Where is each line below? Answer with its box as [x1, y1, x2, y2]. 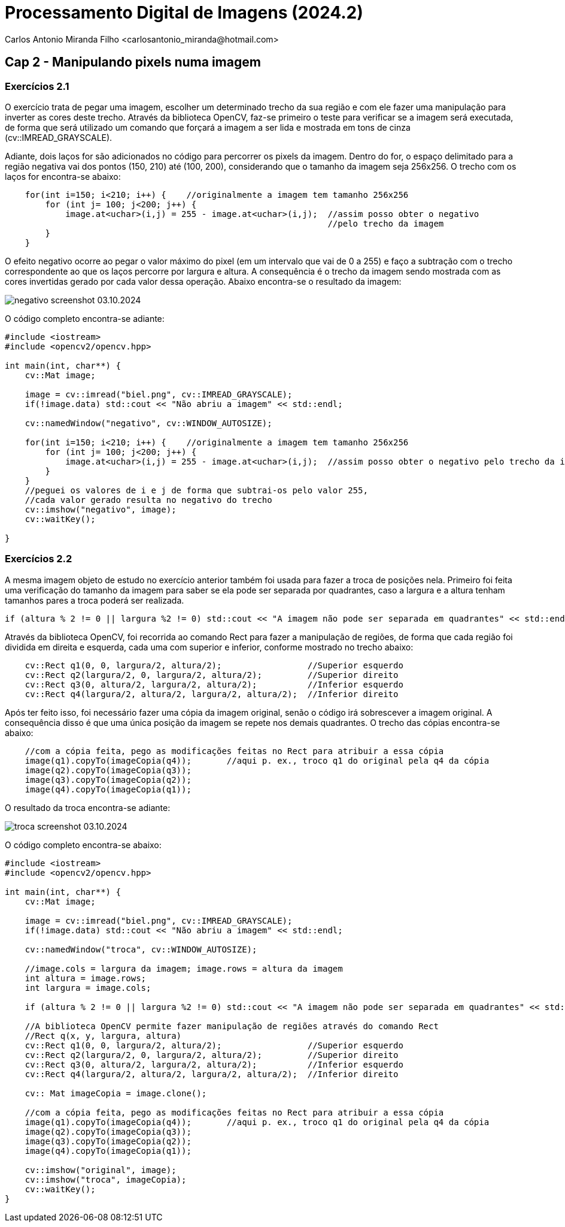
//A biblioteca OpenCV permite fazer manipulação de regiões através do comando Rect [25, 1021, 439, 1031]
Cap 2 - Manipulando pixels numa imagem [5, 55, 261, 70]
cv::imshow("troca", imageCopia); [25, 1174, 187, 1184]
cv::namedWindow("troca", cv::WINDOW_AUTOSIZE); [25, 944, 257, 954]
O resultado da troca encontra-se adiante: [5, 802, 171, 813]
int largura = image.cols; [25, 982, 151, 993]
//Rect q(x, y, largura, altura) [25, 1030, 182, 1041]
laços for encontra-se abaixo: [5, 171, 121, 182]
